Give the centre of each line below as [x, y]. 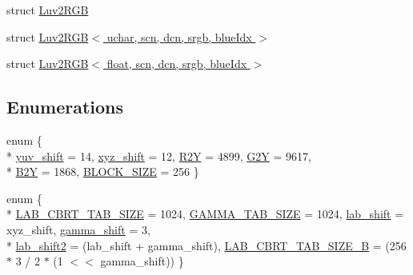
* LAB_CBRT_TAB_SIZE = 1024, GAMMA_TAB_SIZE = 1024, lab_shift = [205, 214]
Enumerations [65, 107]
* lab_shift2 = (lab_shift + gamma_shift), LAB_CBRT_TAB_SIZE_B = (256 [206, 245]
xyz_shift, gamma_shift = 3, [78, 229]
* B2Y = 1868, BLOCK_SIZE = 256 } [103, 171]
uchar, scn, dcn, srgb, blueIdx [179, 36]
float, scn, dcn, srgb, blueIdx [177, 64]
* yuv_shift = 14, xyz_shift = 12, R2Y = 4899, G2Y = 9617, [159, 155]
